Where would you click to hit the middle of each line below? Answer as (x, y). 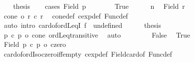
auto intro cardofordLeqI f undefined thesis (82, 25)
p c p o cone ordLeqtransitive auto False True (97, 34)
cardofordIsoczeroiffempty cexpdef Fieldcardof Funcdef (88, 53)
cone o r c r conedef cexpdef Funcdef (66, 15)
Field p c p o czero (35, 44)
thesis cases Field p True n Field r (99, 6)
